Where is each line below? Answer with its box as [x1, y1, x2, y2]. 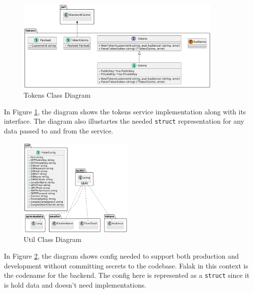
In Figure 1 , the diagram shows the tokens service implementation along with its [4, 106, 246, 116]
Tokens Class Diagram [24, 90, 91, 100]
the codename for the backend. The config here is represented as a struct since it [4, 270, 250, 280]
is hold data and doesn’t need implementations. [4, 279, 147, 290]
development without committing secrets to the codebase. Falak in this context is [4, 260, 248, 270]
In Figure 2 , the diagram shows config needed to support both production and [4, 250, 239, 261]
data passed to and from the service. [4, 126, 113, 136]
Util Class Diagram [24, 234, 81, 244]
